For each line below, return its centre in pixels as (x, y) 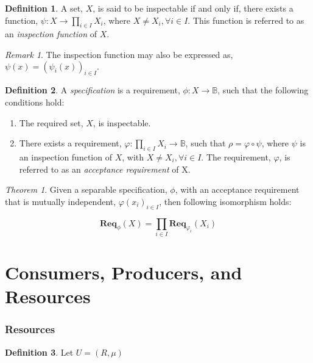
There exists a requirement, (70, 143)
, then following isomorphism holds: (225, 201)
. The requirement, (236, 156)
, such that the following (263, 90)
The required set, (51, 122)
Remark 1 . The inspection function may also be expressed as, (119, 54)
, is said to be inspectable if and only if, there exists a (193, 8)
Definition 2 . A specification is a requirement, (93, 90)
